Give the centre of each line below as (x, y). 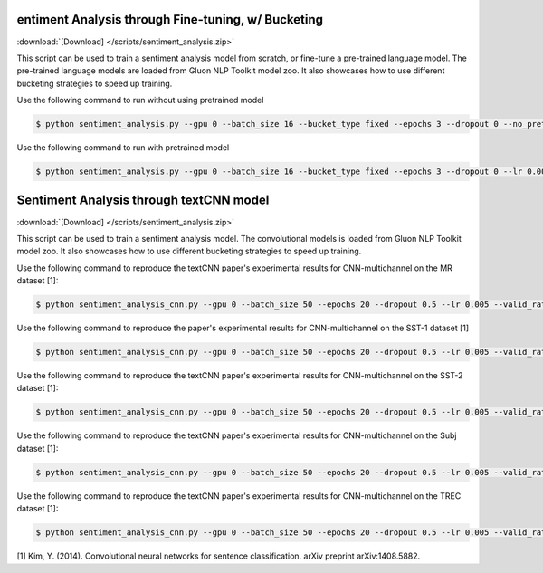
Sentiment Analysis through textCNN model (143, 201)
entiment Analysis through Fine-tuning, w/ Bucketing (170, 19)
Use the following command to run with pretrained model (123, 148)
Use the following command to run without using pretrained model (140, 100)
